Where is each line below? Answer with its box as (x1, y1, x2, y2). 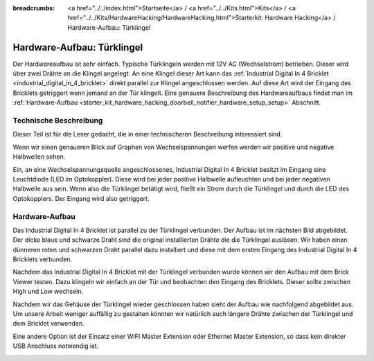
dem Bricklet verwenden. (12, 319, 84, 328)
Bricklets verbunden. (12, 255, 73, 263)
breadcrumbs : (12, 4, 55, 12)
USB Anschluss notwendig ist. (12, 342, 99, 350)
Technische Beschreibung (12, 116, 103, 125)
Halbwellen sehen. (12, 152, 66, 161)
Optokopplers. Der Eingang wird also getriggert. (12, 194, 150, 202)
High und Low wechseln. (12, 288, 83, 296)
